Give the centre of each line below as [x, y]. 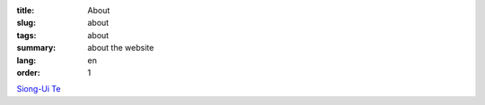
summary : [36, 48]
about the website [121, 48]
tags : [26, 35]
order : [28, 72]
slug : [26, 23]
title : [26, 10]
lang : [26, 60]
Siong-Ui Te [39, 89]
